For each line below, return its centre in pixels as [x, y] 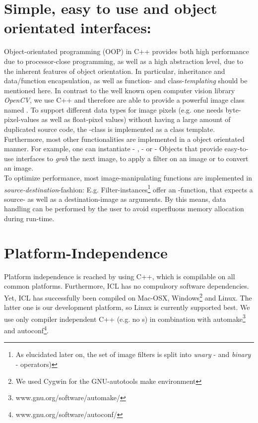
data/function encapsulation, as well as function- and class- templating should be [126, 81]
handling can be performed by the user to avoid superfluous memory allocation [124, 209]
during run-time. [29, 218]
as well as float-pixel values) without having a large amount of [136, 119]
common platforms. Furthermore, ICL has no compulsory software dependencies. [127, 286]
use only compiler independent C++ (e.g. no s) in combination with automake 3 [125, 318]
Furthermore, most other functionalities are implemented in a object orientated [124, 139]
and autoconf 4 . [26, 330]
